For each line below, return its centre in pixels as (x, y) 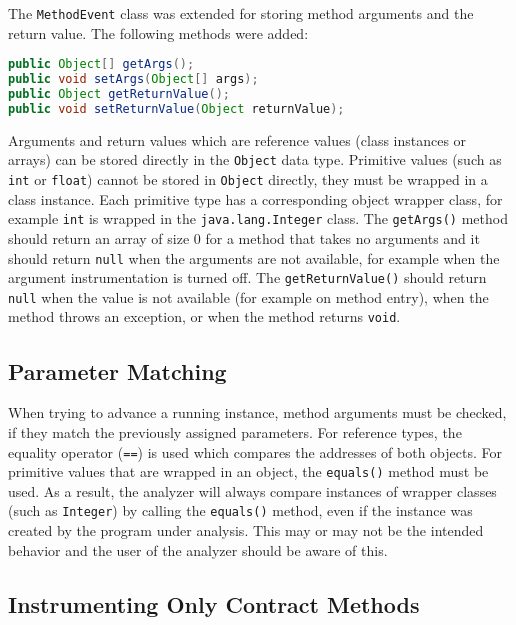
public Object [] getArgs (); (101, 64)
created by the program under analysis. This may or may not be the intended (246, 530)
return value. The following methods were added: (158, 32)
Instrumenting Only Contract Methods (214, 603)
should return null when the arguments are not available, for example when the (254, 257)
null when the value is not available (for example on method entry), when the (248, 296)
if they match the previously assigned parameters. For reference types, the (235, 431)
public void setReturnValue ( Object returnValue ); (176, 108)
